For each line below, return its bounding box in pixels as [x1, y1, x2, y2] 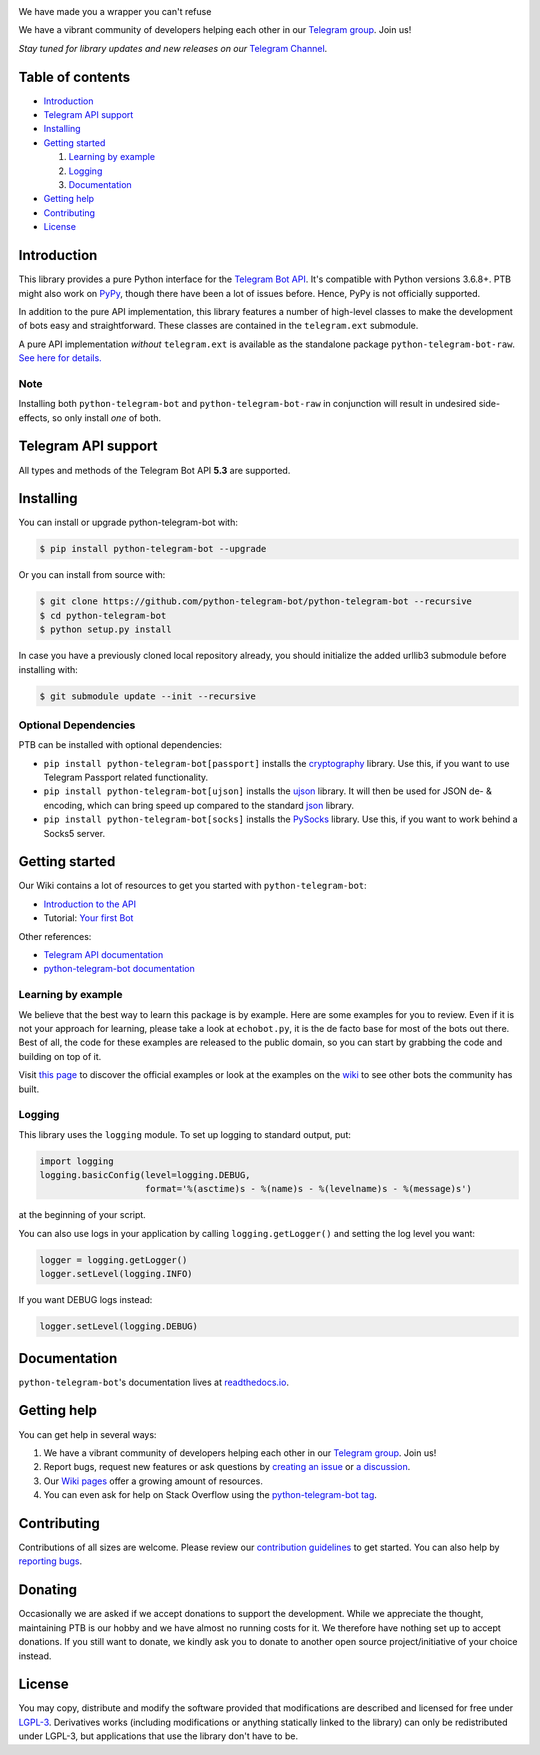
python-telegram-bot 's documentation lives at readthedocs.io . [18, 1376, 290, 1388]
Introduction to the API [43, 898, 137, 910]
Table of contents [18, 68, 130, 85]
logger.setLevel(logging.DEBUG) [39, 1321, 199, 1332]
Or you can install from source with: [18, 569, 166, 581]
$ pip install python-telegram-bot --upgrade [39, 543, 267, 555]
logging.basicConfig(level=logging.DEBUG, [39, 1170, 251, 1181]
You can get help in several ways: [18, 1428, 157, 1440]
